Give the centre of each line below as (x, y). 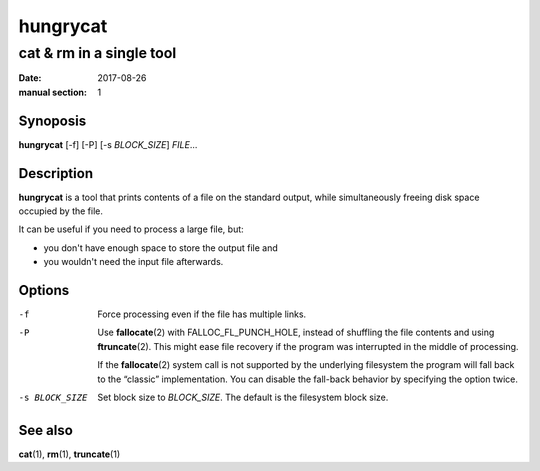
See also (46, 430)
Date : (30, 78)
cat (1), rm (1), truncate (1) (69, 454)
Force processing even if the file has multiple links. (202, 314)
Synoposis (52, 120)
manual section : (52, 92)
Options (44, 290)
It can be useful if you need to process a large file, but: (131, 229)
